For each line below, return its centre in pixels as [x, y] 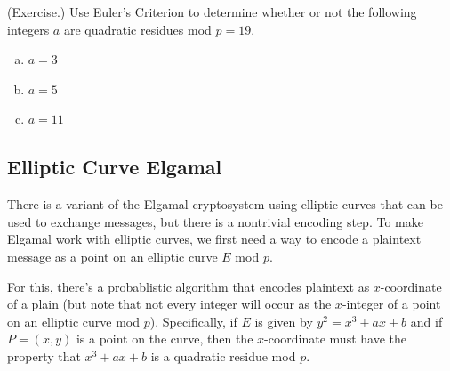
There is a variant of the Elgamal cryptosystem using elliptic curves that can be [225, 204]
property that [44, 355]
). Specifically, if [193, 321]
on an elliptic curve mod [73, 321]
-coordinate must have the [335, 339]
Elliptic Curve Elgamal [115, 167]
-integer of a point [391, 304]
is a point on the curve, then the [165, 339]
